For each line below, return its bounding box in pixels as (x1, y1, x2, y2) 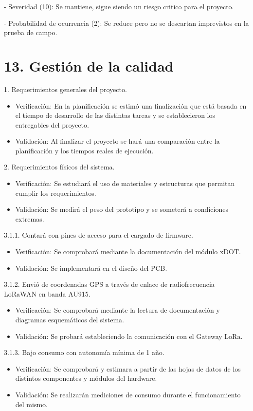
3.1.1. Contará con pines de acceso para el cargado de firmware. (4, 230, 193, 240)
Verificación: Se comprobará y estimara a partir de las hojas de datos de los (15, 363, 241, 374)
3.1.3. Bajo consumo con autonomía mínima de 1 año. (4, 347, 164, 357)
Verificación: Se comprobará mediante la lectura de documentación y (15, 305, 220, 315)
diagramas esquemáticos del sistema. (15, 315, 125, 324)
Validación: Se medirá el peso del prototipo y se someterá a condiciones (15, 204, 228, 214)
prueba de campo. (4, 27, 57, 37)
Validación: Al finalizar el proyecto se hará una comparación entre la (15, 136, 220, 146)
